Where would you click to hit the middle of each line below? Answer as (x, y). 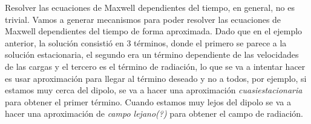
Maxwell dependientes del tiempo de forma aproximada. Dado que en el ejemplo (154, 31)
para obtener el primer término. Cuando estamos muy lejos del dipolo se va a (148, 101)
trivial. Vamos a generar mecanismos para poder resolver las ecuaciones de (143, 19)
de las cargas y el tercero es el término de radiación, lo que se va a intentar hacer (155, 66)
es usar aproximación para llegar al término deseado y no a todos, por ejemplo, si (156, 78)
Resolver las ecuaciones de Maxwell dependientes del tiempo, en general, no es (150, 7)
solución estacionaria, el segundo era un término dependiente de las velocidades (152, 54)
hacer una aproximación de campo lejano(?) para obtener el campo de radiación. (154, 113)
